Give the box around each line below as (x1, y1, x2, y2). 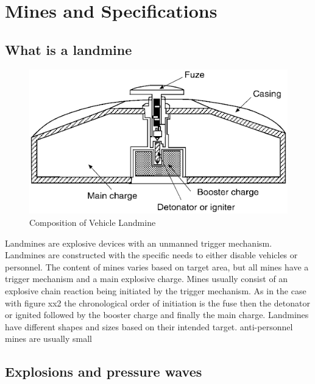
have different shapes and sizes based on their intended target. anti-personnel (5, 320, 293, 333)
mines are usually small (5, 332, 92, 345)
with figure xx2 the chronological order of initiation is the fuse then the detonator (5, 296, 310, 309)
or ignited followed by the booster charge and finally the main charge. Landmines (5, 308, 309, 321)
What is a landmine (5, 40, 132, 59)
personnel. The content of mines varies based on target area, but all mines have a (5, 260, 309, 273)
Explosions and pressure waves (5, 362, 202, 381)
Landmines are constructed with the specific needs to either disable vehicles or (5, 248, 298, 261)
